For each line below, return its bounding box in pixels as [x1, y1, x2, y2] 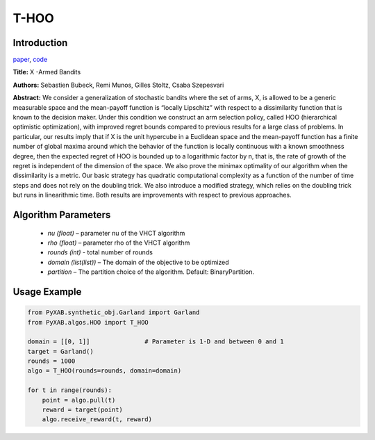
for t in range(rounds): [27, 386, 112, 394]
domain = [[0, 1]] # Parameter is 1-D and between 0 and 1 [27, 338, 284, 345]
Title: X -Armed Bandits [12, 68, 81, 76]
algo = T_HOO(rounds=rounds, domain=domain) [27, 367, 182, 375]
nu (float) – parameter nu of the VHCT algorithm [47, 229, 185, 237]
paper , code [12, 56, 48, 64]
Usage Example [12, 286, 82, 298]
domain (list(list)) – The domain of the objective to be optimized [47, 258, 229, 266]
